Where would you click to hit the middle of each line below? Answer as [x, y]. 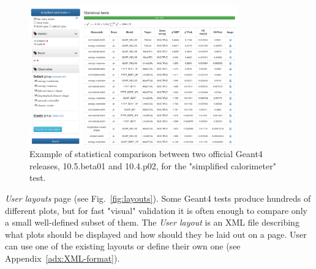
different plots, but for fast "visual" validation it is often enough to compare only [156, 210]
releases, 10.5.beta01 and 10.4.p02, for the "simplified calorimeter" [153, 165]
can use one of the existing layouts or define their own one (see [123, 246]
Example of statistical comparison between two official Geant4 [146, 154]
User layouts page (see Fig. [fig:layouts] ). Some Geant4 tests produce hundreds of [158, 198]
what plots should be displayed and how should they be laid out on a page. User [156, 234]
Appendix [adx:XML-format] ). [62, 258]
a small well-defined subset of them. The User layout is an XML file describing [152, 222]
